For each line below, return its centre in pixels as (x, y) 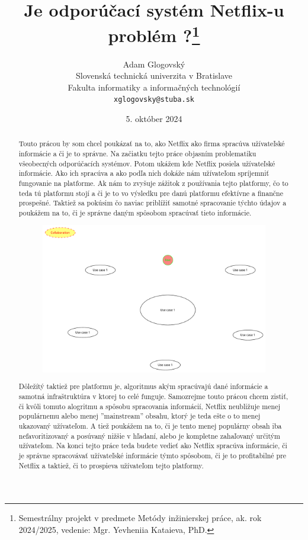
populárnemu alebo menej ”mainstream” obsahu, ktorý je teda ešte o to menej (139, 416)
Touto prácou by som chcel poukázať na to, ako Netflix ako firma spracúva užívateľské (152, 144)
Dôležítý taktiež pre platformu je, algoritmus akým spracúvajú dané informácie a (143, 386)
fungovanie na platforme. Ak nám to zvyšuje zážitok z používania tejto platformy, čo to (153, 183)
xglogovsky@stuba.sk (154, 100)
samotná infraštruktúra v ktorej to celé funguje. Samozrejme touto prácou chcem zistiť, (153, 396)
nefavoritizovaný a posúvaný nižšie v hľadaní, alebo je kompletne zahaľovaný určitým (149, 435)
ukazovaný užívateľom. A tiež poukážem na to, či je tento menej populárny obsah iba (150, 426)
